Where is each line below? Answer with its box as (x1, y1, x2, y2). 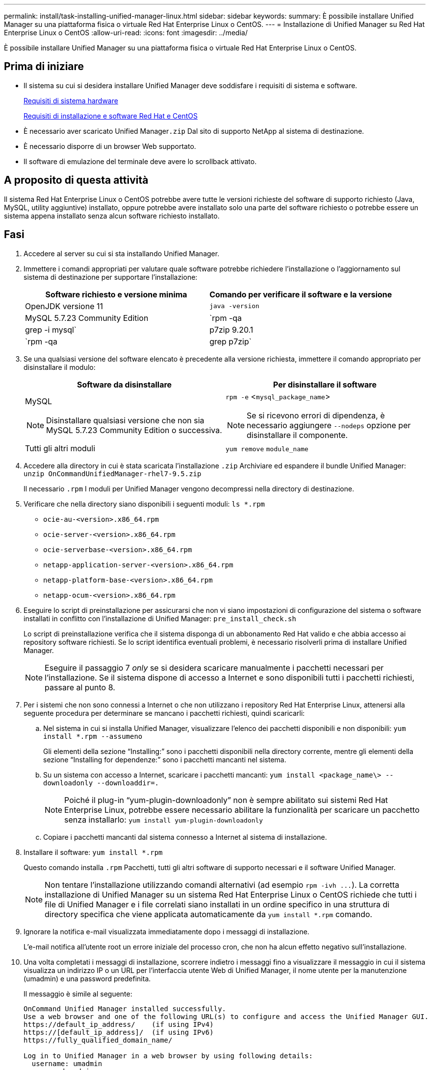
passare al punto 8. (45, 682, 115, 692)
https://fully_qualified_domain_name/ (24, 1036, 173, 1044)
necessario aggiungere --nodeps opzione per (247, 420, 411, 430)
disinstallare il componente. (247, 430, 348, 440)
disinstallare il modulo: (24, 363, 96, 371)
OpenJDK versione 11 (25, 301, 103, 311)
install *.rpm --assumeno (43, 732, 143, 740)
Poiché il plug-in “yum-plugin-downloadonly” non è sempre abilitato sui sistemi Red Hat (64, 795, 388, 805)
